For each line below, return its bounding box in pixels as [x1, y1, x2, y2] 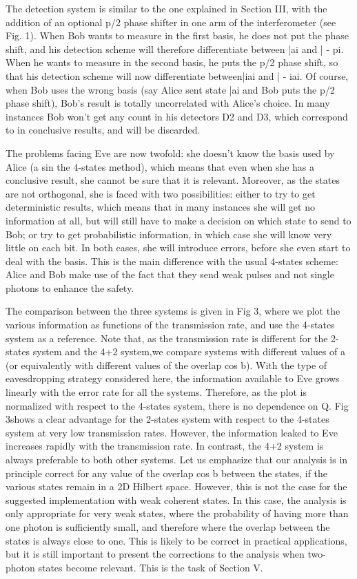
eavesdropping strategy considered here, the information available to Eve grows [6, 371, 340, 386]
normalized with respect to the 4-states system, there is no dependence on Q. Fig [6, 398, 349, 412]
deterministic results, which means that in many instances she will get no [6, 200, 315, 214]
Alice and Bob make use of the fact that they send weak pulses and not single [6, 267, 334, 282]
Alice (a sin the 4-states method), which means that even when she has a [6, 159, 314, 173]
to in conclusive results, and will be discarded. [6, 123, 201, 137]
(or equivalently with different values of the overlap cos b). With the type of [6, 357, 327, 372]
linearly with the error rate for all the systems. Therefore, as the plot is [6, 385, 307, 399]
